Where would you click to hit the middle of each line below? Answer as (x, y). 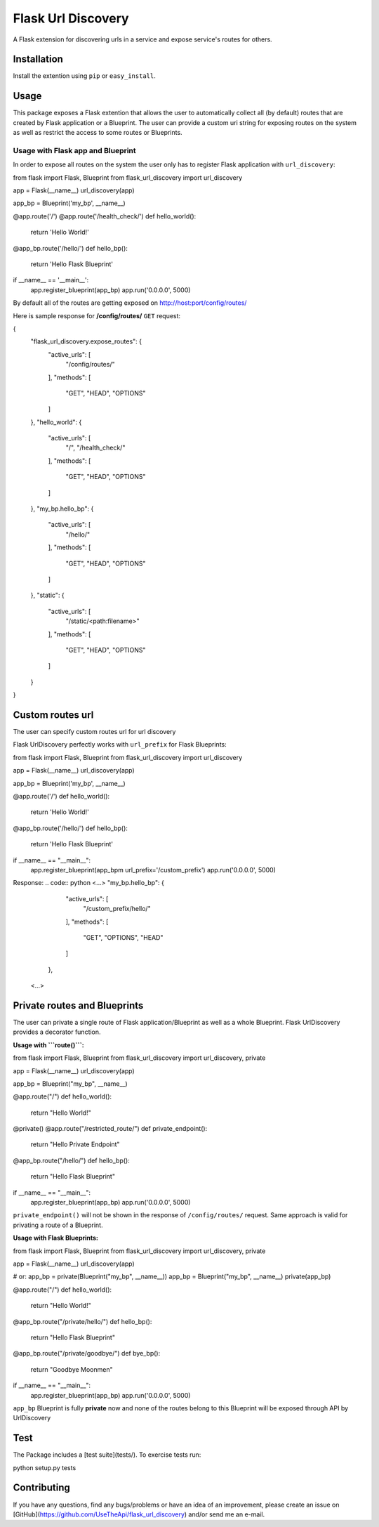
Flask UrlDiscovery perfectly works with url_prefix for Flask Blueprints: (120, 745)
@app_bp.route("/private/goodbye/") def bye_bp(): (87, 1354)
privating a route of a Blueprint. (58, 1225)
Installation (38, 59)
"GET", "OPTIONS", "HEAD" (123, 937)
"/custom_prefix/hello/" (117, 909)
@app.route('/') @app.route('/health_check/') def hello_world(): (105, 216)
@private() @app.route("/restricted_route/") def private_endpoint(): (110, 1129)
